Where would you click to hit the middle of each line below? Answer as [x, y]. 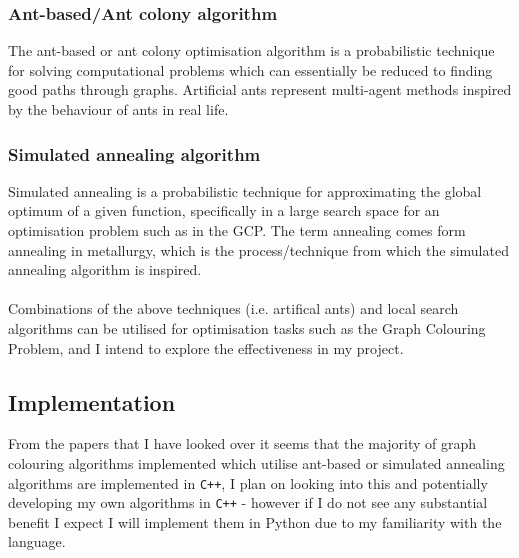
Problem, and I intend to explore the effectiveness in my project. [206, 347]
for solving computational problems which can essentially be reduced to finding [250, 69]
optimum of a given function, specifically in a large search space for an [224, 210]
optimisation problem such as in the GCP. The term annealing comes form [237, 230]
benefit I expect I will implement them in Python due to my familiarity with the [255, 521]
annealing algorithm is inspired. [105, 269]
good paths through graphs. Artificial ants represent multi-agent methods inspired [260, 89]
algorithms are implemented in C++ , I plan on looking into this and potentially [248, 482]
